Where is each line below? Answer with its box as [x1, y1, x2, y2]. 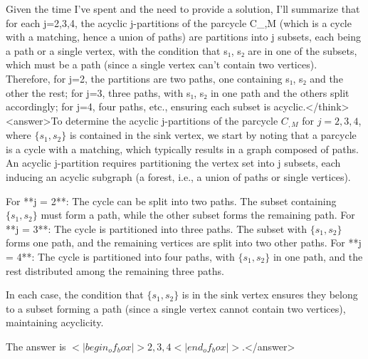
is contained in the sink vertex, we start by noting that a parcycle [69, 128, 357, 142]
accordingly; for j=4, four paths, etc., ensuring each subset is [6, 99, 270, 114]
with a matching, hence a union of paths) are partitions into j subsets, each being [6, 29, 362, 44]
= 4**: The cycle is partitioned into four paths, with [6, 249, 235, 264]
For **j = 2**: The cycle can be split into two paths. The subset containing [6, 193, 337, 208]
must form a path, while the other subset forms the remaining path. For [41, 207, 355, 222]
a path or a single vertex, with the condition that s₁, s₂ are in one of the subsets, [6, 43, 357, 58]
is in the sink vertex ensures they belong [182, 287, 358, 302]
